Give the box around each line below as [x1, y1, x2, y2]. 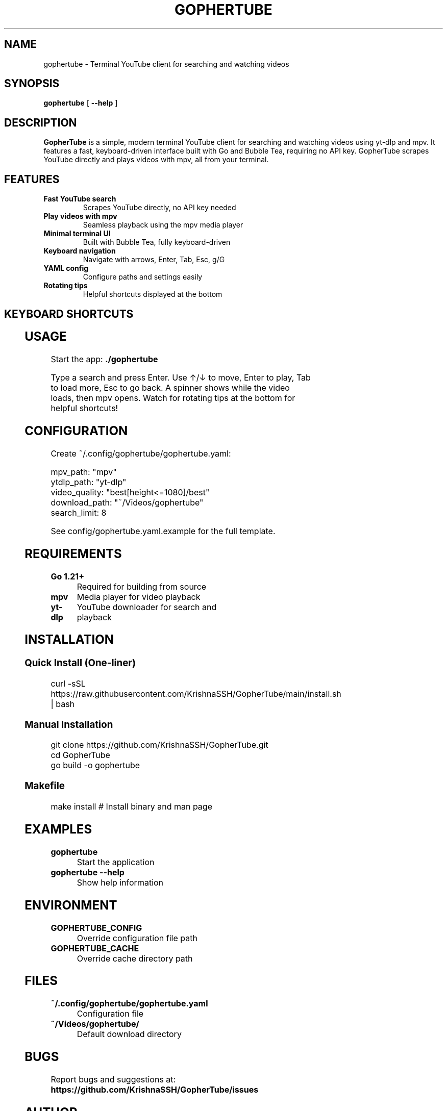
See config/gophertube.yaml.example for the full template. [51, 525, 276, 536]
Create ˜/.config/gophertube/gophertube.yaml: [51, 448, 231, 459]
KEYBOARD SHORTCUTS [4, 307, 134, 320]
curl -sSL [51, 678, 86, 689]
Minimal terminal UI [43, 229, 111, 238]
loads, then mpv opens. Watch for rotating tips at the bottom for [51, 392, 295, 403]
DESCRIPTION [4, 116, 77, 129]
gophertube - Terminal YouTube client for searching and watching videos [43, 59, 289, 68]
